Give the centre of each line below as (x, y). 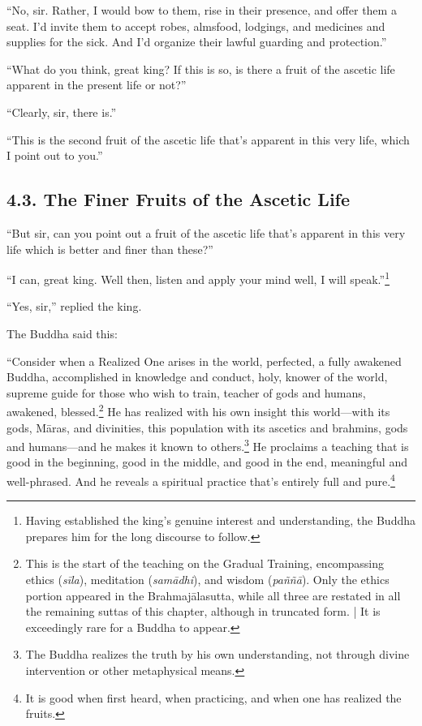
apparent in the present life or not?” (97, 85)
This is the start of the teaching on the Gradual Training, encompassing (205, 563)
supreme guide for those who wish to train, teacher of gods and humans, (186, 392)
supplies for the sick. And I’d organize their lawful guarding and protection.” (197, 42)
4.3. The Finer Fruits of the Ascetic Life (179, 199)
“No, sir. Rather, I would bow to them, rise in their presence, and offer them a (202, 10)
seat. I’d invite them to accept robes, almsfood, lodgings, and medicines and (196, 26)
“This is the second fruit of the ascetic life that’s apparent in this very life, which (208, 139)
